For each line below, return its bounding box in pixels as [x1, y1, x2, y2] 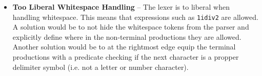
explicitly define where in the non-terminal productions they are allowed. [12, 31, 241, 42]
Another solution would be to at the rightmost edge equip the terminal [12, 41, 236, 52]
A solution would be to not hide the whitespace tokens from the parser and [12, 21, 249, 32]
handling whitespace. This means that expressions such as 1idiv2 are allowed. [12, 11, 258, 22]
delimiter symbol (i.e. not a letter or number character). [12, 61, 189, 72]
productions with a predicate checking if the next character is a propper [12, 52, 239, 62]
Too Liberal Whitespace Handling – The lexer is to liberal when [12, 2, 230, 12]
